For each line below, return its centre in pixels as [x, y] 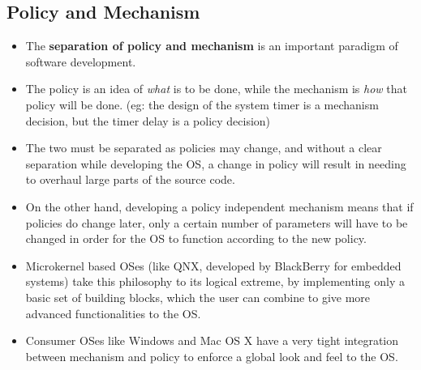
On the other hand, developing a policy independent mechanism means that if [219, 206]
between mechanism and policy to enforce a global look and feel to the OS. [212, 356]
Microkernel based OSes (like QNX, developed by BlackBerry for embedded [213, 265]
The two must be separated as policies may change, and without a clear [204, 148]
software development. [81, 61]
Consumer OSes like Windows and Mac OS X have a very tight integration [212, 340]
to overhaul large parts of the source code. [130, 179]
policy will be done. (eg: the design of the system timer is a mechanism [202, 104]
